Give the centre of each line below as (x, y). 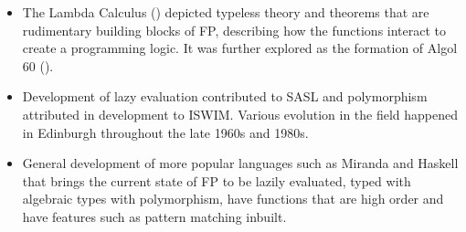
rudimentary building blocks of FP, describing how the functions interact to (234, 30)
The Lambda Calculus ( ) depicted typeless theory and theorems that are (226, 12)
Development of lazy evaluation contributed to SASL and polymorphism (225, 96)
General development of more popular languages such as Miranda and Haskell (240, 163)
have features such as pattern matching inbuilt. (154, 216)
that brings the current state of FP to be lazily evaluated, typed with (217, 180)
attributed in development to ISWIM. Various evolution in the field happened (240, 114)
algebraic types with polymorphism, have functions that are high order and (233, 199)
